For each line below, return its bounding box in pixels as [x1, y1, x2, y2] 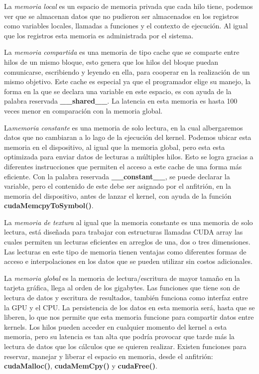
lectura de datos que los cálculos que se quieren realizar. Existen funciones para [4, 341, 247, 351]
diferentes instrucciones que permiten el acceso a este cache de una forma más [4, 161, 242, 171]
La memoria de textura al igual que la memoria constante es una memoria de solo [4, 217, 253, 227]
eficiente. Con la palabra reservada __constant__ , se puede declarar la [4, 171, 230, 181]
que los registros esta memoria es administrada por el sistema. [4, 30, 194, 40]
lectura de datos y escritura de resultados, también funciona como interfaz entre [4, 292, 248, 303]
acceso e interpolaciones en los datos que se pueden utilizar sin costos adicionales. [4, 256, 253, 266]
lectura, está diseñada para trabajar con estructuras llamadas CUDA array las [4, 227, 243, 237]
